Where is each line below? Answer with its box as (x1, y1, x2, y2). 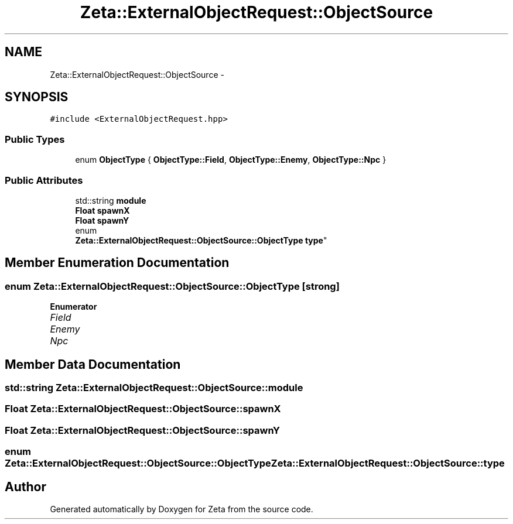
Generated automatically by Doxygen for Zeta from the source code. (50, 504, 313, 514)
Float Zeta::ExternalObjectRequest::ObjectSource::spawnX (5, 403, 281, 415)
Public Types (5, 133, 65, 145)
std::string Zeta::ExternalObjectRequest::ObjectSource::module (5, 382, 303, 393)
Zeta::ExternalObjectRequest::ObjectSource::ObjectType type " (75, 235, 327, 245)
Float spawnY (75, 215, 129, 225)
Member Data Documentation (5, 357, 181, 372)
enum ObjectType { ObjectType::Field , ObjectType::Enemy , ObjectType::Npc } (75, 155, 387, 165)
